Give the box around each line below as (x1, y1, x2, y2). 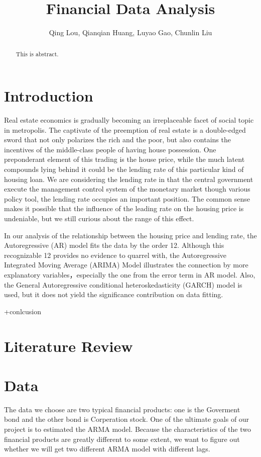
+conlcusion (4, 306, 41, 316)
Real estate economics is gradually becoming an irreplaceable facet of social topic (4, 115, 254, 125)
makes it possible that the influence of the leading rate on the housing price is (4, 203, 244, 214)
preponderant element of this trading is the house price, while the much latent (4, 154, 245, 164)
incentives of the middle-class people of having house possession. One (4, 144, 216, 154)
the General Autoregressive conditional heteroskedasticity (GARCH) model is (4, 279, 242, 290)
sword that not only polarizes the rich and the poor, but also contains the (4, 134, 231, 145)
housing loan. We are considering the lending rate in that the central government (4, 173, 253, 184)
